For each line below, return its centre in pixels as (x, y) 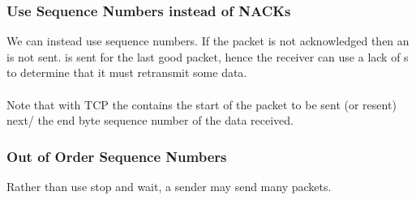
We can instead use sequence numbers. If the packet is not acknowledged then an (208, 41)
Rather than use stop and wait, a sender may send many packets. (169, 186)
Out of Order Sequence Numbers (117, 156)
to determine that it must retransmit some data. (127, 72)
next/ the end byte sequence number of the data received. (150, 120)
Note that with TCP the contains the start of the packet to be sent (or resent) (202, 104)
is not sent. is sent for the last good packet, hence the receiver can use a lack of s (208, 56)
